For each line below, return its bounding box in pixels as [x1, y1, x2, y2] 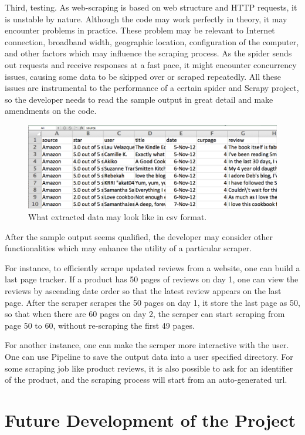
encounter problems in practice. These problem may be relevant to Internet [5, 24, 275, 36]
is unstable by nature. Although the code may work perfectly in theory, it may [5, 12, 287, 25]
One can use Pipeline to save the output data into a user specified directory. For [5, 350, 293, 362]
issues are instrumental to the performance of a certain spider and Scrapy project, [5, 82, 299, 94]
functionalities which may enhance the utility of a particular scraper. [5, 242, 252, 254]
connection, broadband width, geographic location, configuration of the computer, [5, 35, 299, 48]
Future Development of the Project [5, 407, 296, 431]
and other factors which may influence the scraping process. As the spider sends [5, 47, 292, 59]
